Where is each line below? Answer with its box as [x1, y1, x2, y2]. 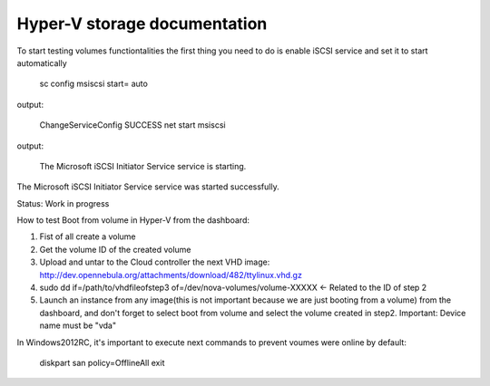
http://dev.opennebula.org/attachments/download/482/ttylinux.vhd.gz [39, 269, 303, 280]
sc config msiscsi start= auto [39, 78, 149, 90]
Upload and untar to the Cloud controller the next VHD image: [39, 256, 270, 267]
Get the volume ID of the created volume [39, 244, 191, 255]
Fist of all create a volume [39, 231, 136, 242]
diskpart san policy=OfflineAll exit [39, 357, 165, 368]
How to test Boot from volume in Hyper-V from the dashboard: [16, 215, 250, 226]
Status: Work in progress [16, 198, 110, 208]
